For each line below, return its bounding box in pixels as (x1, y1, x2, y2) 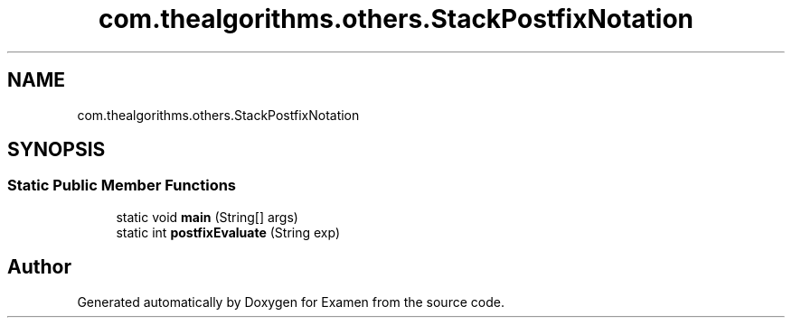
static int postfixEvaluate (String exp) (116, 224, 340, 240)
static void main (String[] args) (116, 209, 298, 225)
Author (7, 255, 71, 279)
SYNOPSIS (7, 138, 106, 162)
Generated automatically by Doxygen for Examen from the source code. (77, 293, 504, 310)
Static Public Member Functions (7, 176, 237, 195)
